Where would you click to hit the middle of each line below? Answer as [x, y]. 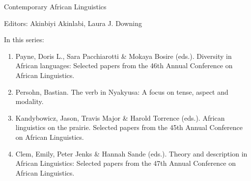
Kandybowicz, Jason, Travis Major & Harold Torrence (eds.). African [120, 117]
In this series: [24, 39]
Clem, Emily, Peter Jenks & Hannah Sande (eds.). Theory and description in [131, 153]
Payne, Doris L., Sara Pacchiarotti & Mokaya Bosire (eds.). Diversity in [124, 56]
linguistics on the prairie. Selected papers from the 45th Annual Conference [129, 127]
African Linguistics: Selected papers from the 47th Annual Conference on [126, 163]
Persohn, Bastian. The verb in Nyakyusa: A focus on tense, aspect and [122, 91]
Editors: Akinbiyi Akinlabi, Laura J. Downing [73, 23]
